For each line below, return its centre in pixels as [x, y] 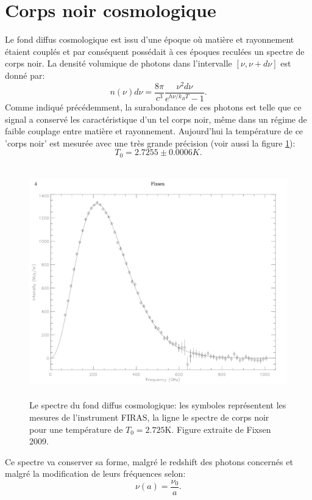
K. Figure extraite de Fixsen [218, 429]
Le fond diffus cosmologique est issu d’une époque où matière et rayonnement [150, 39]
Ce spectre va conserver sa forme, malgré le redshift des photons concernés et [149, 461]
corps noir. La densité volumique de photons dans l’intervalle [119, 63]
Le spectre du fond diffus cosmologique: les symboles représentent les [158, 405]
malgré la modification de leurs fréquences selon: [95, 473]
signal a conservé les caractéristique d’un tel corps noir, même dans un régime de [156, 119]
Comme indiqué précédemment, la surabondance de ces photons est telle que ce [153, 107]
